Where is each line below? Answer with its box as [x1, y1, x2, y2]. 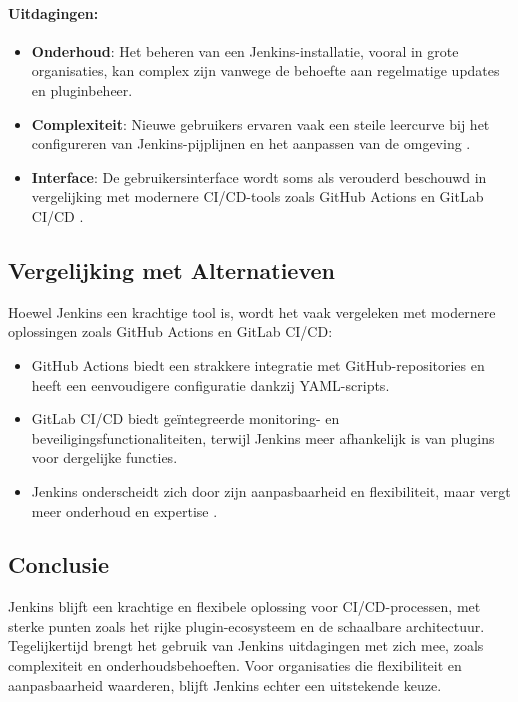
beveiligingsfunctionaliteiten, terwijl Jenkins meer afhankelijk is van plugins [31, 427, 495, 448]
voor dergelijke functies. [31, 447, 178, 468]
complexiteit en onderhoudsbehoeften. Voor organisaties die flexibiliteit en [8, 655, 462, 676]
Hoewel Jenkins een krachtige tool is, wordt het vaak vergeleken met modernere [8, 301, 496, 322]
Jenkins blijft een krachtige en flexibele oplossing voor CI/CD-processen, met [8, 596, 481, 617]
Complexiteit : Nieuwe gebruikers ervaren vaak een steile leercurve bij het [31, 113, 490, 134]
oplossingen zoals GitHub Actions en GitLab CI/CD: [8, 321, 333, 342]
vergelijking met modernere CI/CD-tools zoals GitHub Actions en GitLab [31, 186, 484, 207]
